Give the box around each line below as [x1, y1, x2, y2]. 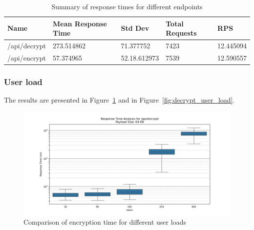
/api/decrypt [7, 41, 46, 51]
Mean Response [53, 18, 107, 28]
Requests [166, 28, 197, 38]
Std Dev [121, 23, 149, 33]
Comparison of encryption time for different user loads [23, 217, 186, 227]
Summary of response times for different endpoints [51, 1, 203, 11]
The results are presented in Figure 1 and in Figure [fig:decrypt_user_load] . [4, 95, 235, 105]
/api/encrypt [7, 52, 46, 63]
